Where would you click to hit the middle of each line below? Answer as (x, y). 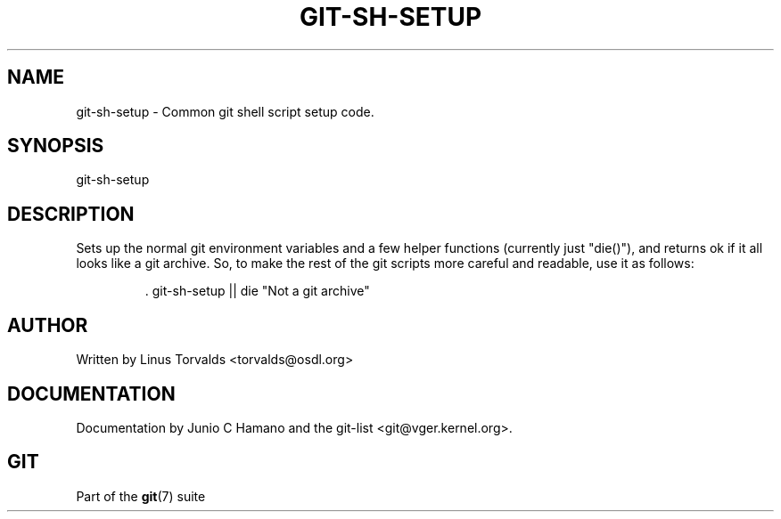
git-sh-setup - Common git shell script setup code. (225, 111)
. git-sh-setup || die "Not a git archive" (257, 291)
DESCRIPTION (71, 214)
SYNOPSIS (56, 146)
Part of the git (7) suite (141, 496)
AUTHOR (48, 325)
